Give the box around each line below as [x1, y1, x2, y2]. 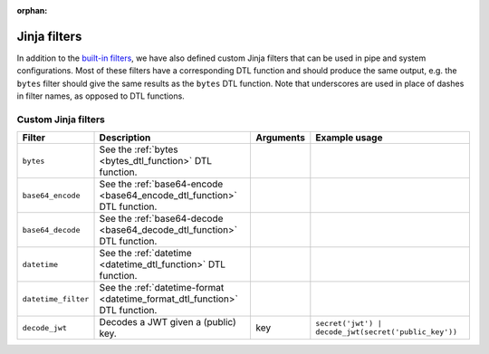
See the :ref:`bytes [99, 143, 178, 156]
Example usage [315, 131, 383, 144]
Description [99, 131, 151, 144]
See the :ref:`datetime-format [99, 282, 225, 294]
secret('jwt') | [315, 319, 382, 329]
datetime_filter [22, 294, 90, 303]
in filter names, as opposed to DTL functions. [16, 91, 185, 101]
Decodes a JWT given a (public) [99, 316, 237, 329]
